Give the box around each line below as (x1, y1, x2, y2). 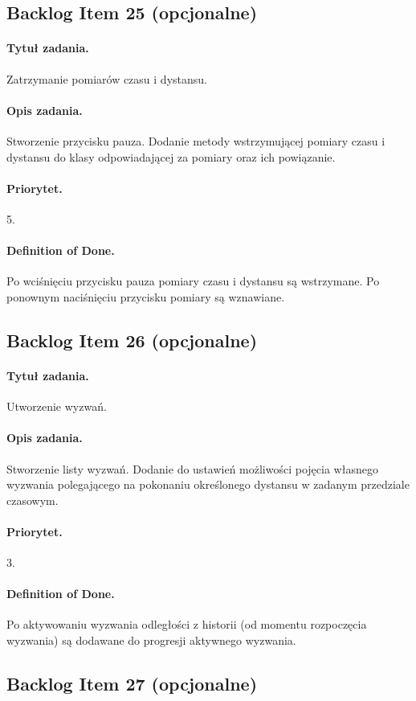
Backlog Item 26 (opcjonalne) (6, 327, 258, 352)
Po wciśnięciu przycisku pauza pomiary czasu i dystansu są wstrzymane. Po (6, 273, 380, 289)
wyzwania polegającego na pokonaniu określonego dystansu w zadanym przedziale (6, 476, 410, 493)
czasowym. (6, 491, 59, 508)
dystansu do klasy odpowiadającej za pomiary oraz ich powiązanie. (6, 148, 336, 165)
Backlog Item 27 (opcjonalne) (6, 671, 258, 696)
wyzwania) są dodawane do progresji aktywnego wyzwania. (6, 632, 296, 649)
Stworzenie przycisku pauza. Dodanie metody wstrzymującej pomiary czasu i (6, 132, 385, 149)
